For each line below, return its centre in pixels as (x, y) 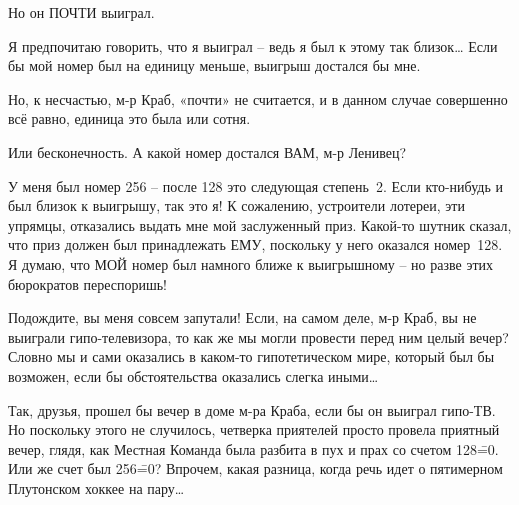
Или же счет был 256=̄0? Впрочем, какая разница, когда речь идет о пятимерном (255, 468)
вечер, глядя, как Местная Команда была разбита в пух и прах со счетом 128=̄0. (253, 448)
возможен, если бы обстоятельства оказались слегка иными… (193, 375)
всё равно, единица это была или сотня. (129, 118)
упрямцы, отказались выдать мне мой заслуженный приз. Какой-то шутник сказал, (260, 224)
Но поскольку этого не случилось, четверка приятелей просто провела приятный (254, 429)
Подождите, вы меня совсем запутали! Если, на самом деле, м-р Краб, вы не (242, 317)
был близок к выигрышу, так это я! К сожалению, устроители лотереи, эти (236, 205)
